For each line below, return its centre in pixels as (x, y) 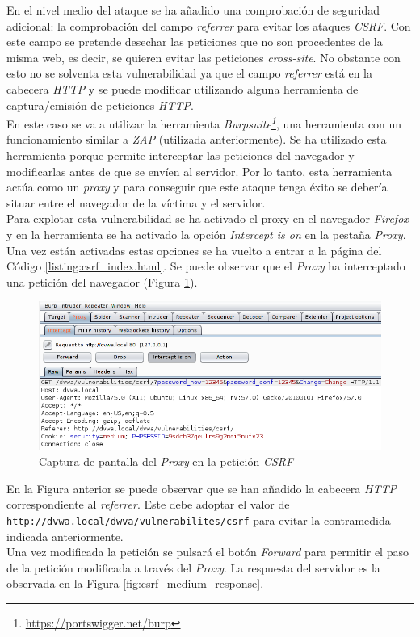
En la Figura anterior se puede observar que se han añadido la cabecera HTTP (202, 488)
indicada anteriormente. (65, 536)
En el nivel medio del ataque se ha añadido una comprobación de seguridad (193, 10)
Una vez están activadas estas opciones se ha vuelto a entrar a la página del (194, 250)
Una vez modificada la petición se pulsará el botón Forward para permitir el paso (208, 552)
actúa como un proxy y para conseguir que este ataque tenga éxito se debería (197, 187)
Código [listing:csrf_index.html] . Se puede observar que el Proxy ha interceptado (206, 266)
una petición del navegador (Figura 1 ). (102, 281)
